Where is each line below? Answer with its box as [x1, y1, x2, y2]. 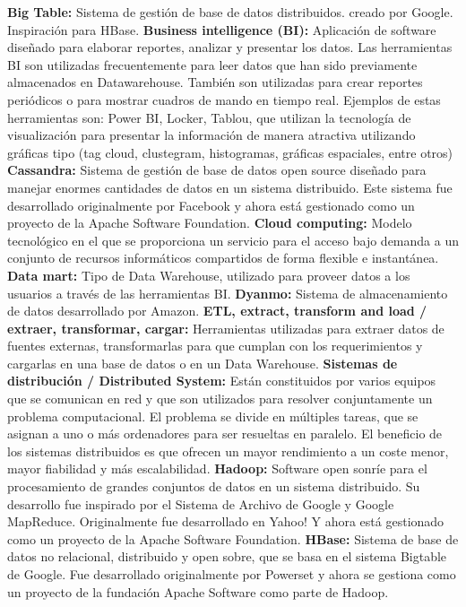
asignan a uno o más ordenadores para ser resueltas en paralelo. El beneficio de [7, 424, 443, 443]
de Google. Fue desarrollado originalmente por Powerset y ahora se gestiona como [7, 565, 456, 583]
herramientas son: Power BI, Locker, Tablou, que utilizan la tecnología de [7, 108, 411, 126]
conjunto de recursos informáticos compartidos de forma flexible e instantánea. [7, 248, 439, 267]
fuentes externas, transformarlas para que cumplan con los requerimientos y [7, 336, 423, 355]
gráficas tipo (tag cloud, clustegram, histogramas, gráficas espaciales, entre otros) [7, 143, 453, 161]
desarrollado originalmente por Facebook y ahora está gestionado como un [7, 195, 415, 214]
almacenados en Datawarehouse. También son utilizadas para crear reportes [7, 73, 423, 91]
